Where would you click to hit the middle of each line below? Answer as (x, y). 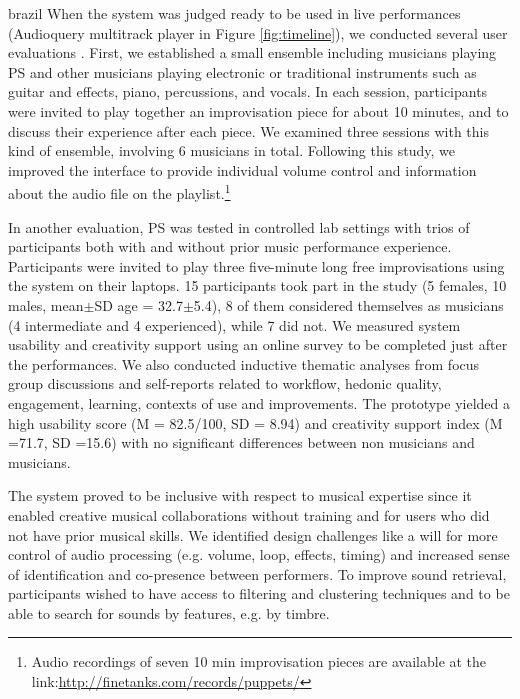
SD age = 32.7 (138, 304)
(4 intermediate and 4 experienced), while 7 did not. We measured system (234, 324)
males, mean (46, 304)
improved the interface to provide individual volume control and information (242, 169)
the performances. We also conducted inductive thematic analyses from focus (244, 363)
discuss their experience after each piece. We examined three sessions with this (248, 130)
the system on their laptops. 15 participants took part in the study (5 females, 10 (257, 285)
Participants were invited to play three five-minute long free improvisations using (256, 265)
